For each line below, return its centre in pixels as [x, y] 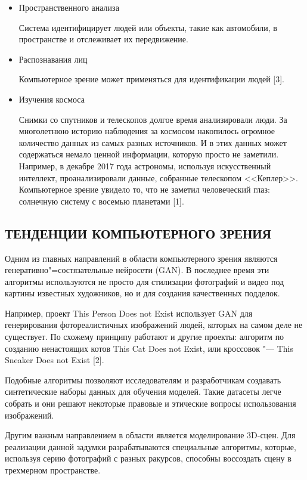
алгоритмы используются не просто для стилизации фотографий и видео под [145, 281]
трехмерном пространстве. [53, 470]
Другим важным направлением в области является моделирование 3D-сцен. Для [150, 435]
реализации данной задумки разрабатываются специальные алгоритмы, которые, [151, 446]
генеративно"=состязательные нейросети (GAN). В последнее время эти [137, 270]
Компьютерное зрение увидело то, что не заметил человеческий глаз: [144, 189]
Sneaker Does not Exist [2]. [55, 360]
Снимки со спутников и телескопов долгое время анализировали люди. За [153, 119]
